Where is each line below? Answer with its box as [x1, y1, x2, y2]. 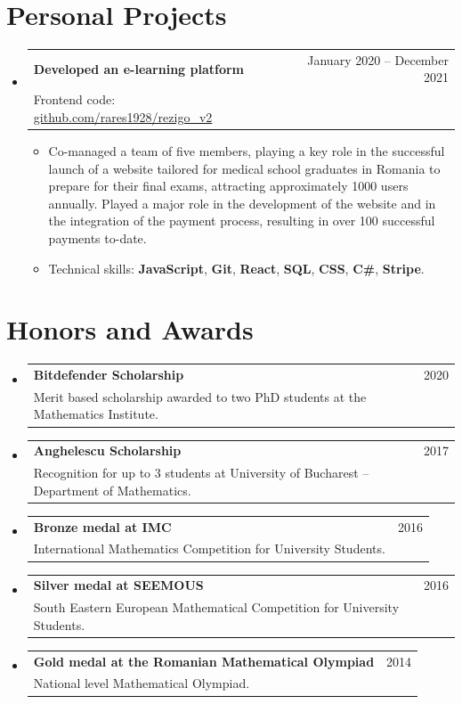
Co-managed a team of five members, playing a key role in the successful [48, 142, 445, 160]
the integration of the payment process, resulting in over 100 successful [48, 211, 435, 230]
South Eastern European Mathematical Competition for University [33, 598, 400, 617]
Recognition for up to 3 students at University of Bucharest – [33, 463, 369, 482]
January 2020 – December [307, 50, 449, 69]
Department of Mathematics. [33, 480, 191, 499]
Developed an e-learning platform [33, 59, 245, 78]
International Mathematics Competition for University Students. [33, 539, 385, 558]
